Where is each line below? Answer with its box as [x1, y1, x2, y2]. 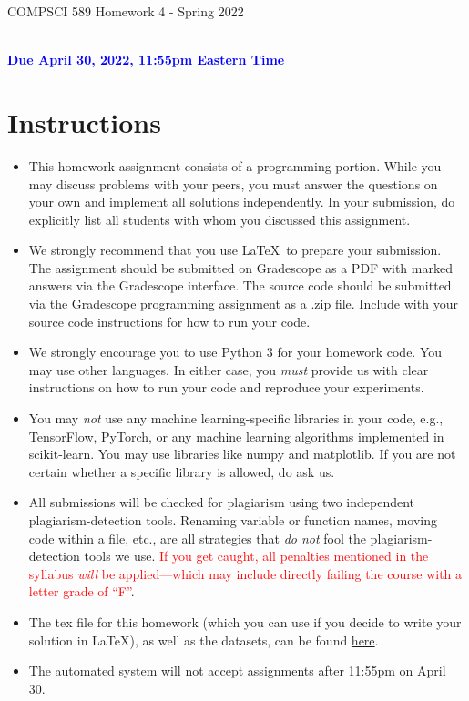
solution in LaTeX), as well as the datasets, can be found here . [28, 630, 379, 649]
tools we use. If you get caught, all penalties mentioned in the [84, 546, 429, 565]
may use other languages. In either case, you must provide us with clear [28, 360, 429, 379]
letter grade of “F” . [28, 582, 135, 601]
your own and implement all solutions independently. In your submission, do [28, 192, 455, 211]
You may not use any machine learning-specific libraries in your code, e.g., [28, 409, 444, 428]
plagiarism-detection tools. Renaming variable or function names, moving [28, 511, 437, 529]
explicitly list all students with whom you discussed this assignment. [28, 209, 411, 229]
